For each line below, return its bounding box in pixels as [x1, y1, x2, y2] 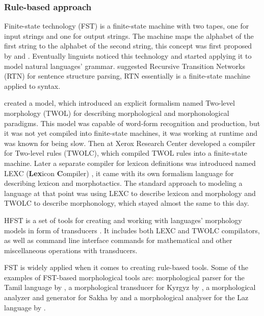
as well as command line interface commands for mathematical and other [4, 235, 232, 246]
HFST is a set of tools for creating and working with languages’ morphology [4, 214, 242, 225]
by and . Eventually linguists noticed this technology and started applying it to [4, 51, 252, 61]
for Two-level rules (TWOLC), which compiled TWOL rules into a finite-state [4, 148, 248, 158]
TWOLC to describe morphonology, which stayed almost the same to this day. [4, 198, 249, 208]
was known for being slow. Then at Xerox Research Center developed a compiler [4, 137, 255, 148]
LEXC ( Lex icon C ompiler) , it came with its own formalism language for [4, 167, 234, 178]
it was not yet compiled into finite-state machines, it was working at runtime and [4, 128, 257, 138]
